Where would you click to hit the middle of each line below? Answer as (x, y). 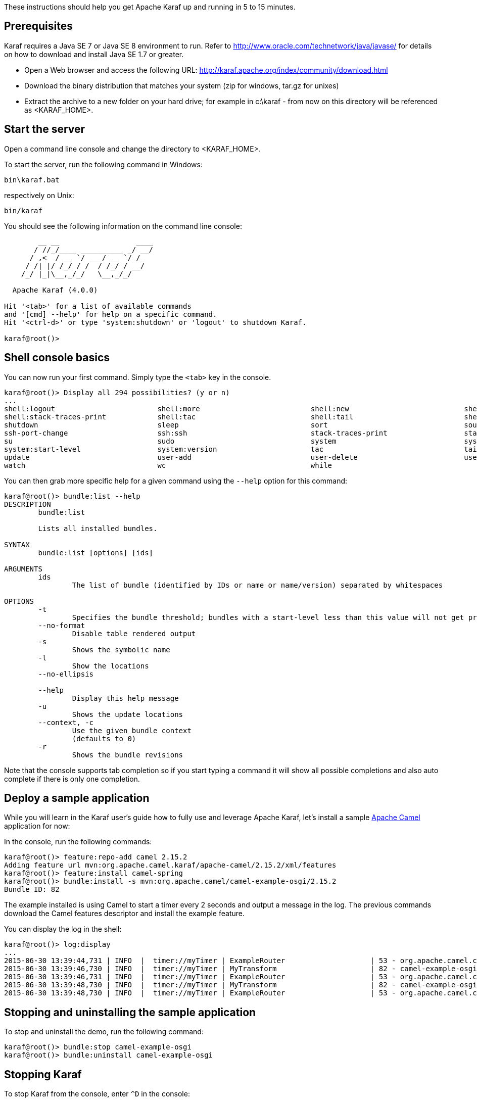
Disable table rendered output (134, 633)
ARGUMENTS (23, 569)
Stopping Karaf (43, 1074)
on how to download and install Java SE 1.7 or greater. (94, 54)
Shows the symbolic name (121, 650)
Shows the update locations (128, 714)
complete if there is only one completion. (72, 779)
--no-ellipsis (66, 674)
